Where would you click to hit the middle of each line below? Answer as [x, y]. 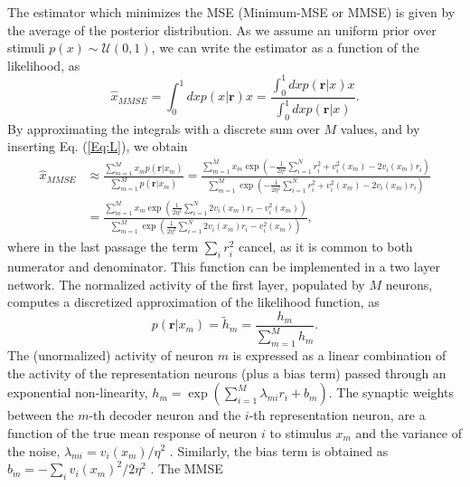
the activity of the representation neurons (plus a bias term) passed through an [227, 372]
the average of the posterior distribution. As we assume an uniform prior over [222, 29]
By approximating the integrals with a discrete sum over [164, 128]
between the [41, 415]
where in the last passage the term [103, 247]
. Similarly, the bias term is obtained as [279, 450]
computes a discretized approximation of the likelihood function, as [193, 302]
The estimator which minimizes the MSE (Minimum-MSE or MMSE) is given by [231, 12]
